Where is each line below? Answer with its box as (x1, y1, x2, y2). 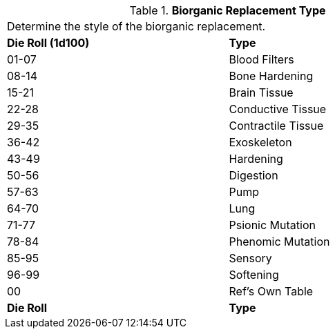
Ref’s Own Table (229, 284, 314, 298)
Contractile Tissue (229, 119, 324, 132)
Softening (229, 268, 279, 282)
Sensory (229, 251, 272, 265)
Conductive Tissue (229, 102, 327, 116)
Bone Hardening (229, 69, 314, 83)
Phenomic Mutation (229, 235, 330, 248)
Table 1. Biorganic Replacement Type (129, 3, 326, 17)
